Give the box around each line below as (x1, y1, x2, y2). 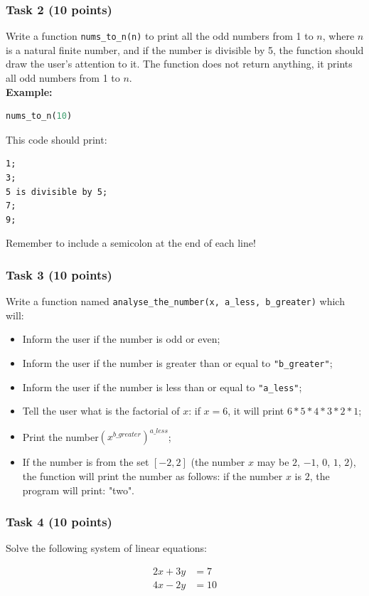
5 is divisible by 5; (6, 186, 108, 197)
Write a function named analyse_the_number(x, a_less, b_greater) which (6, 294, 345, 309)
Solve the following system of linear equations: (6, 541, 207, 555)
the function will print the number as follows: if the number (22, 469, 283, 484)
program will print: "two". (22, 482, 135, 497)
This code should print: (6, 132, 107, 147)
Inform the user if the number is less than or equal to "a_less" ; (22, 379, 302, 394)
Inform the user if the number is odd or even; (22, 331, 220, 346)
